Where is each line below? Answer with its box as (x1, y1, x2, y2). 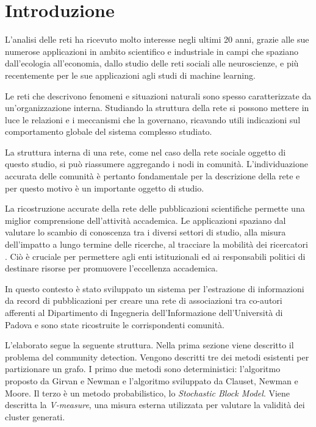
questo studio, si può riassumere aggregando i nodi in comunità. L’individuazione (5, 157, 308, 170)
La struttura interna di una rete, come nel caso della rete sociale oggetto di (5, 145, 286, 158)
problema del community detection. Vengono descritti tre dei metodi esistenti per (5, 350, 309, 363)
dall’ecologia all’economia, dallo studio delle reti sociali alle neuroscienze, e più (5, 57, 299, 70)
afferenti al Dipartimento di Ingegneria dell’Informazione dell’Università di (5, 306, 283, 318)
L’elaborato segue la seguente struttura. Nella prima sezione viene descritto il (5, 339, 294, 351)
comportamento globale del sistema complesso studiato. (5, 125, 212, 138)
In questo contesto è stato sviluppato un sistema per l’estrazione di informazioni (5, 282, 304, 295)
